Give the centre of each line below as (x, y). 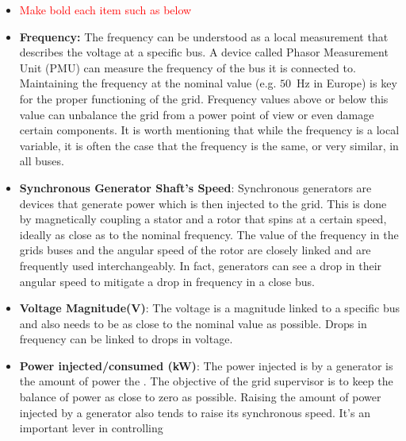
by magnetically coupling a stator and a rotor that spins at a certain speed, (203, 219)
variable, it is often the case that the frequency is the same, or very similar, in (209, 145)
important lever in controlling (91, 428)
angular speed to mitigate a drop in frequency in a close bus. (167, 281)
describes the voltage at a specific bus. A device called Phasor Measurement (204, 52)
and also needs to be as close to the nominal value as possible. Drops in (193, 323)
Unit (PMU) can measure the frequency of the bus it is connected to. (188, 67)
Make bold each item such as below (105, 10)
